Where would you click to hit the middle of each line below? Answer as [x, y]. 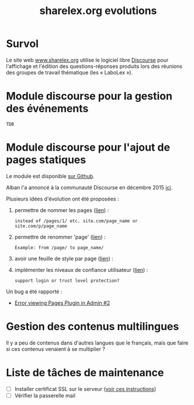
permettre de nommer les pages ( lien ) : [62, 210]
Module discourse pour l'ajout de [88, 147]
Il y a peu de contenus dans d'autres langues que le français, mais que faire [97, 343]
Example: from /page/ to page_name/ [59, 247]
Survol [22, 44]
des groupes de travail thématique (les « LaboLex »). [70, 72]
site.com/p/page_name [41, 226]
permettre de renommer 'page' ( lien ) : [60, 237]
